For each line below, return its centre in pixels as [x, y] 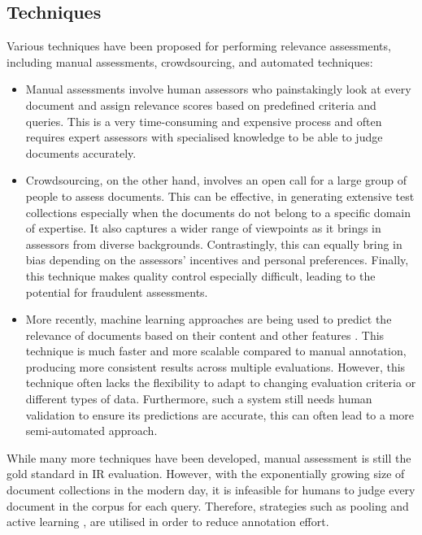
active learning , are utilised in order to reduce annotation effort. [168, 522]
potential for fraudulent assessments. [117, 291]
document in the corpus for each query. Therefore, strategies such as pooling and [208, 505]
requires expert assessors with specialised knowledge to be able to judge [204, 137]
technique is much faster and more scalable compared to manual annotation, [216, 351]
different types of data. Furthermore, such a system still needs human [199, 399]
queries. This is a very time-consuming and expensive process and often [204, 121]
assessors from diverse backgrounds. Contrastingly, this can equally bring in [214, 244]
